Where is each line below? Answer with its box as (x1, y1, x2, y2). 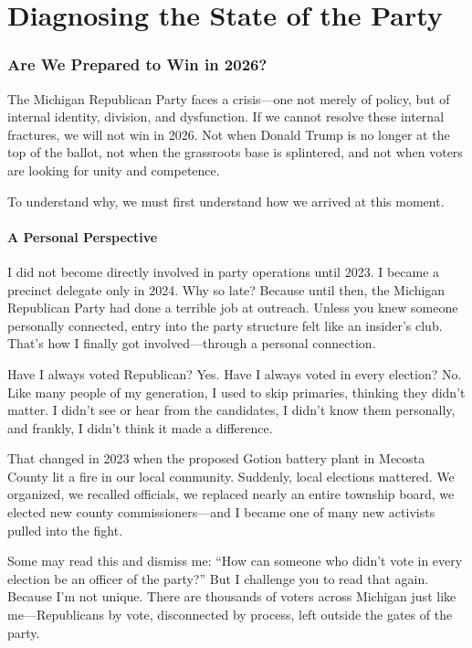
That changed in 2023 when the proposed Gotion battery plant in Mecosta (7, 449, 425, 468)
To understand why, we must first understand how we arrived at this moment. (7, 191, 445, 210)
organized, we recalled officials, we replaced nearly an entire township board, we (7, 484, 455, 504)
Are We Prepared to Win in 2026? (7, 53, 267, 76)
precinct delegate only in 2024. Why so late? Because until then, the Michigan (7, 280, 446, 299)
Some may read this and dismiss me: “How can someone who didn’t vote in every (7, 551, 463, 570)
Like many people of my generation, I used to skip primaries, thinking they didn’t (7, 382, 466, 401)
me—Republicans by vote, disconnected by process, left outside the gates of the (7, 605, 453, 624)
